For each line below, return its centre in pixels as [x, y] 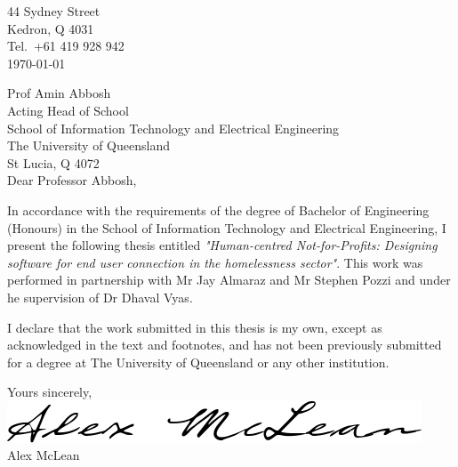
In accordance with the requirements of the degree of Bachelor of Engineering [218, 209]
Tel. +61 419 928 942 [66, 46]
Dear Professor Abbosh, [72, 180]
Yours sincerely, [50, 392]
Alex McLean [44, 455]
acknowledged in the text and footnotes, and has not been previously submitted [225, 345]
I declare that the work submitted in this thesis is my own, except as [195, 327]
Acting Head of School [68, 110]
